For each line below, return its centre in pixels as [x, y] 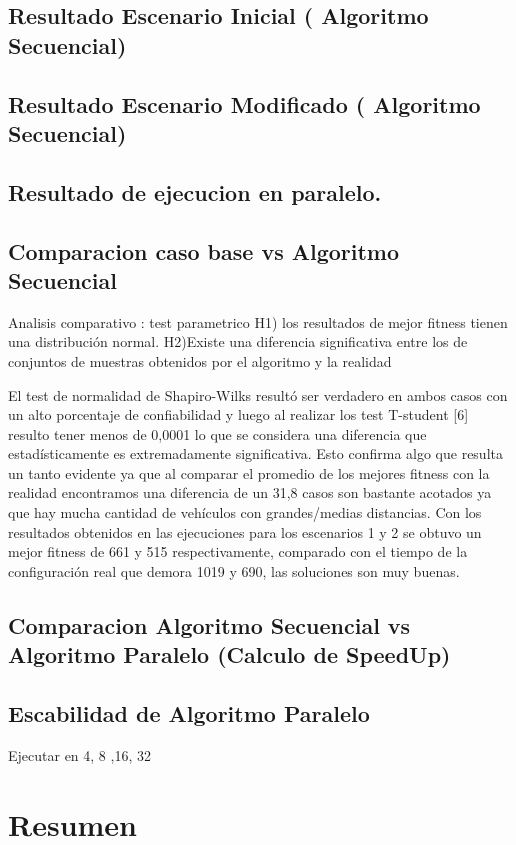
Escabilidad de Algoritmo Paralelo [189, 713]
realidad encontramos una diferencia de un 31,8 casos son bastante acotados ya [250, 492]
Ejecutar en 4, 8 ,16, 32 [79, 754]
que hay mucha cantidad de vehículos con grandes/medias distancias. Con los [245, 512]
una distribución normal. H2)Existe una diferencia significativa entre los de [238, 341]
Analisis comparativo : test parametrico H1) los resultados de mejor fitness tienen [258, 321]
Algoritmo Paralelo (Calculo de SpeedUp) [229, 654]
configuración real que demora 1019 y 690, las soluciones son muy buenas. [234, 570]
